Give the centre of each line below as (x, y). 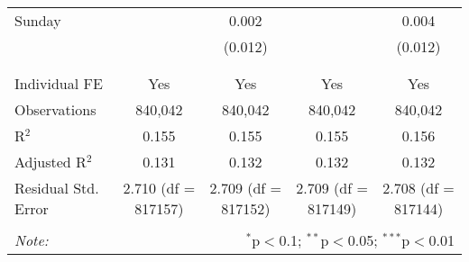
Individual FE (59, 83)
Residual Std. (57, 188)
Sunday (38, 20)
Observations (55, 109)
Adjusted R (51, 162)
